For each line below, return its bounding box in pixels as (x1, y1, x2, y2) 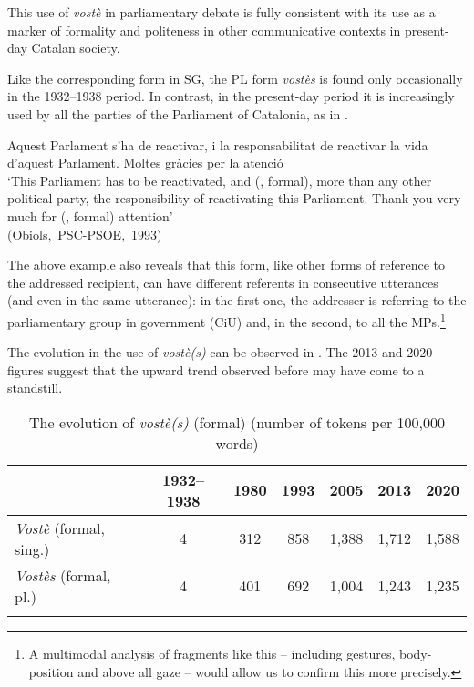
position (28, 661, 74, 681)
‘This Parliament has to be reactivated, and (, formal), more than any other (7, 170, 432, 190)
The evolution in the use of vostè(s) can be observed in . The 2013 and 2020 (7, 343, 433, 362)
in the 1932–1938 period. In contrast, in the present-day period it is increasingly (7, 87, 455, 106)
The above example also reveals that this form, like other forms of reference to (7, 255, 445, 274)
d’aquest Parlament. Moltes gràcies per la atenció (7, 153, 283, 172)
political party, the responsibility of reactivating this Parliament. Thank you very (7, 189, 461, 208)
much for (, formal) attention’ (7, 206, 173, 225)
